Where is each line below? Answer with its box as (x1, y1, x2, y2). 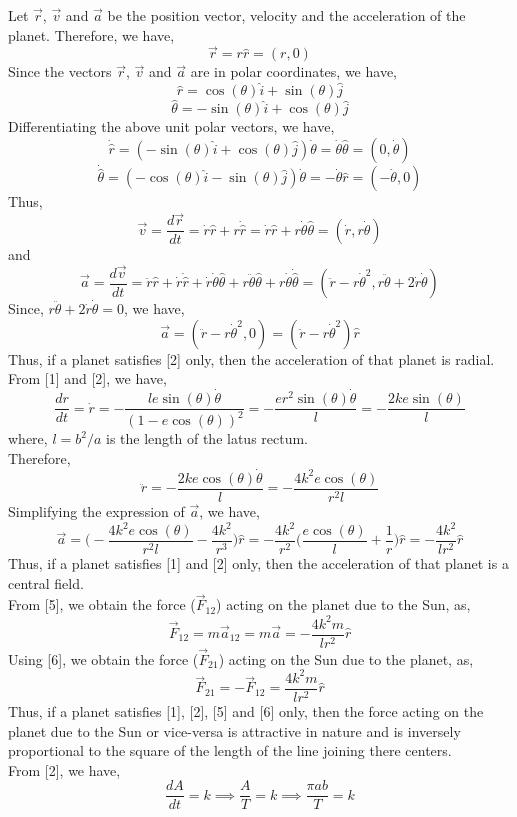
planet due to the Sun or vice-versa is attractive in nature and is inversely (8, 720, 461, 741)
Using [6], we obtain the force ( (8, 648, 199, 669)
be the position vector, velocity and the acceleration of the (107, 5, 466, 25)
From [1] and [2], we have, (8, 368, 167, 389)
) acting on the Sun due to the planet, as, (218, 648, 474, 669)
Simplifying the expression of (8, 500, 185, 521)
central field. (8, 572, 84, 593)
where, (8, 428, 48, 449)
